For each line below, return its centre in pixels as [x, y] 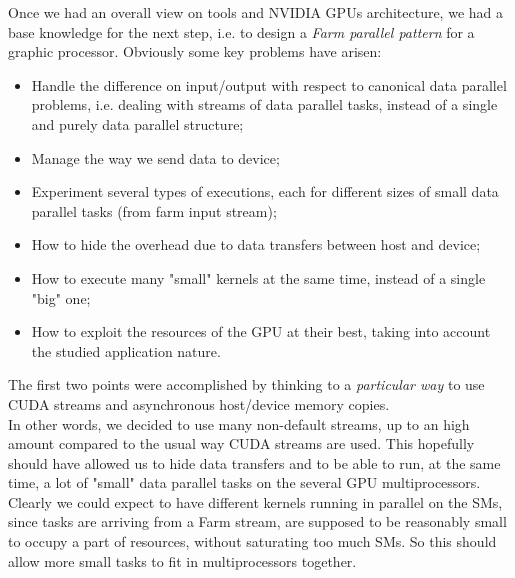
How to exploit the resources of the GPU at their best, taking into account [261, 331]
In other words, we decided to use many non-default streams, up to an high [239, 423]
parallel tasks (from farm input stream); [154, 210]
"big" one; [61, 297]
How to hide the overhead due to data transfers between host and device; [256, 244]
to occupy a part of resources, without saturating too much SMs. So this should [252, 541]
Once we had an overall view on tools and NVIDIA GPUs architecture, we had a [255, 12]
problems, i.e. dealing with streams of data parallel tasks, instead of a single [264, 104]
